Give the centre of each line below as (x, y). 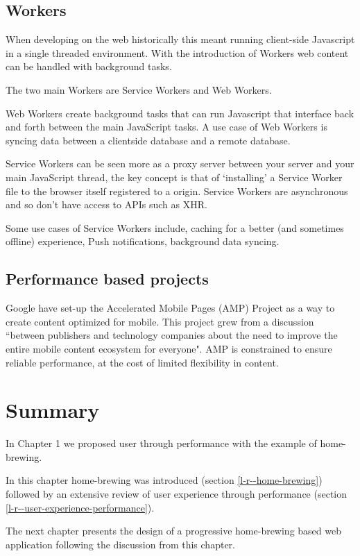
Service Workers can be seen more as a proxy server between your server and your (180, 163)
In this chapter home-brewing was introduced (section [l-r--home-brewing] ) (164, 480)
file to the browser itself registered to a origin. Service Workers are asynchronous (177, 191)
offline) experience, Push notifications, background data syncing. (143, 241)
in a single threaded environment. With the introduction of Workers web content (177, 52)
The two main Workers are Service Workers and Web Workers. (139, 89)
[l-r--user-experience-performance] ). (80, 507)
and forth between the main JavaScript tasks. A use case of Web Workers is (166, 127)
